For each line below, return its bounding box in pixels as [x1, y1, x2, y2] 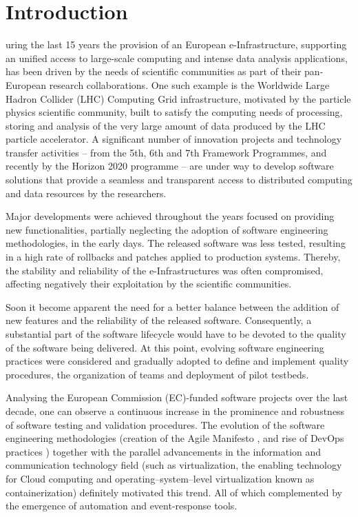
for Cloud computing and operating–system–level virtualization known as [6, 471, 315, 485]
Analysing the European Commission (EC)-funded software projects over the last [6, 390, 348, 405]
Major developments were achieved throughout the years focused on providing [6, 209, 335, 223]
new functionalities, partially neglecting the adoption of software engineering [6, 222, 328, 236]
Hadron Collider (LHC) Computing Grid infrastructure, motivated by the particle [6, 91, 351, 105]
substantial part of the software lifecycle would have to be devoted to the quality [6, 327, 346, 341]
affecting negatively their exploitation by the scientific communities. [6, 276, 292, 291]
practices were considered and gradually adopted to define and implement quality [6, 354, 349, 368]
